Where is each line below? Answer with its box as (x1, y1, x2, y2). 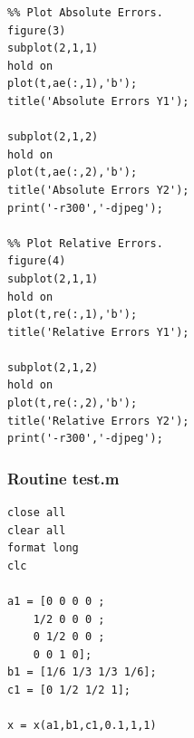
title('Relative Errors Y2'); (7, 414, 189, 427)
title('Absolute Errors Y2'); (7, 183, 189, 196)
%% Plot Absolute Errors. (7, 6, 163, 19)
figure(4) (7, 254, 66, 268)
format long (7, 542, 79, 555)
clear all (7, 523, 66, 537)
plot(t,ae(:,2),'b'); (7, 166, 138, 179)
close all (7, 506, 66, 520)
